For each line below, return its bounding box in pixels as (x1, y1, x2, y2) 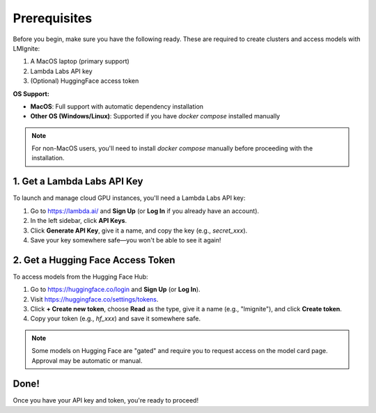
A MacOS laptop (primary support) (30, 57, 130, 65)
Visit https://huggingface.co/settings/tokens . (30, 295, 159, 303)
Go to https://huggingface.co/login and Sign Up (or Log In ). (30, 286, 201, 294)
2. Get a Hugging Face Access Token (13, 254, 175, 266)
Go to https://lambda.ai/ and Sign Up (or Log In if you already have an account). (30, 206, 260, 215)
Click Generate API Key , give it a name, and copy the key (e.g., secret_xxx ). (30, 226, 248, 235)
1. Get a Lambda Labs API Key (13, 176, 143, 187)
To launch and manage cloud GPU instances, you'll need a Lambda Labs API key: (13, 194, 246, 202)
